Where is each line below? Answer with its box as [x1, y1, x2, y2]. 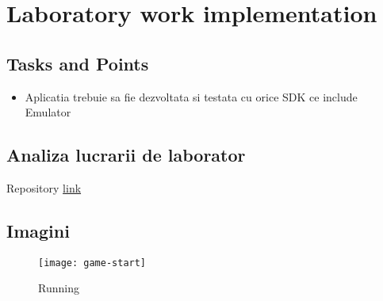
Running [38, 280, 79, 296]
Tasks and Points [6, 51, 149, 75]
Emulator [25, 104, 71, 120]
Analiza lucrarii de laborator [6, 143, 246, 167]
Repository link [6, 179, 82, 196]
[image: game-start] [38, 257, 147, 269]
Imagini [6, 218, 70, 242]
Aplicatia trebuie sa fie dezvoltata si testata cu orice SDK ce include [25, 88, 358, 105]
